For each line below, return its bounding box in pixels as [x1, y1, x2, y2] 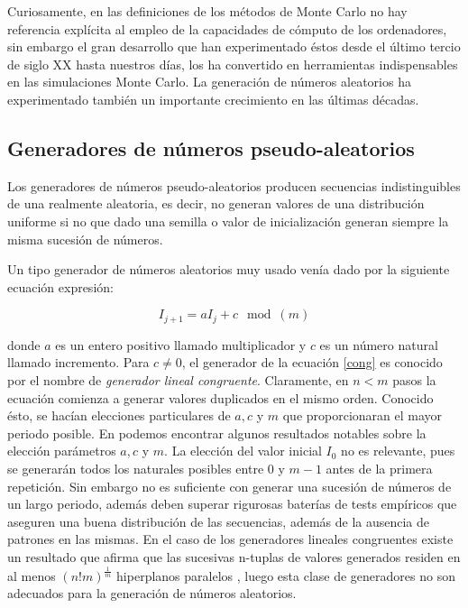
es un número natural [319, 335, 438, 354]
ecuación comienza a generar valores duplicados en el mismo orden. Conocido [7, 388, 434, 407]
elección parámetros [7, 441, 116, 460]
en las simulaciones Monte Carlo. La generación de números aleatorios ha [7, 72, 411, 91]
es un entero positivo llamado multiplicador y [55, 335, 307, 354]
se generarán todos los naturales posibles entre [7, 458, 264, 477]
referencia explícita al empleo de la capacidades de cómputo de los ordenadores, [7, 19, 447, 38]
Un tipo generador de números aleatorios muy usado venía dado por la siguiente [7, 260, 450, 279]
